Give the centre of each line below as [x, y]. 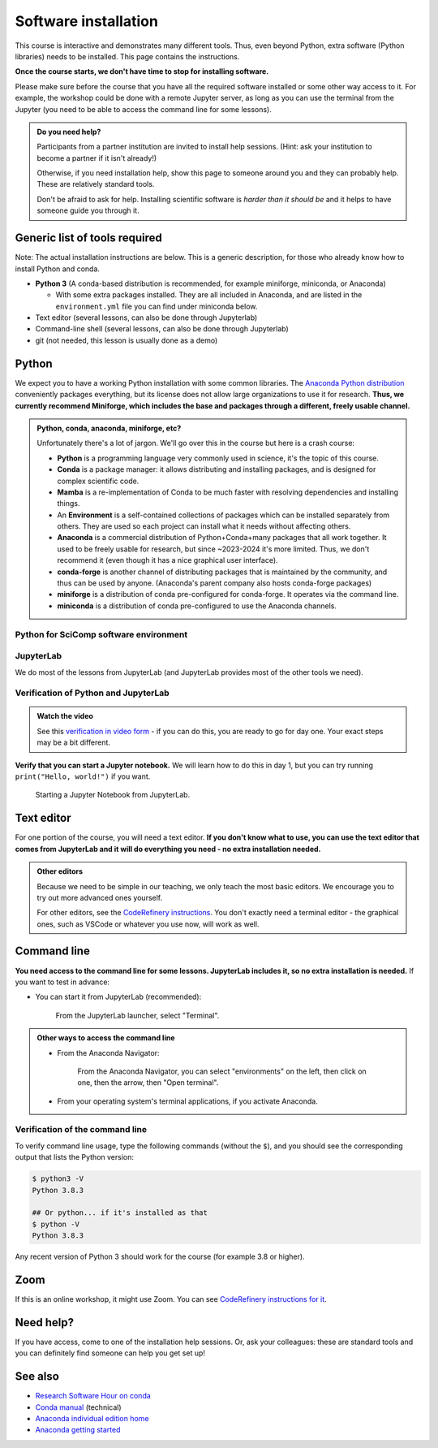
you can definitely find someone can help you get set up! [110, 1353]
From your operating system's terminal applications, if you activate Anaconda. [187, 1101]
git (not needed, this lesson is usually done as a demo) [127, 340]
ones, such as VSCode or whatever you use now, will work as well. [148, 924]
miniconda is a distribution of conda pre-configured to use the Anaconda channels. [197, 606]
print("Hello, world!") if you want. [83, 776]
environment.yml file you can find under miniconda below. [157, 306]
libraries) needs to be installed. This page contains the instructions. [127, 56]
